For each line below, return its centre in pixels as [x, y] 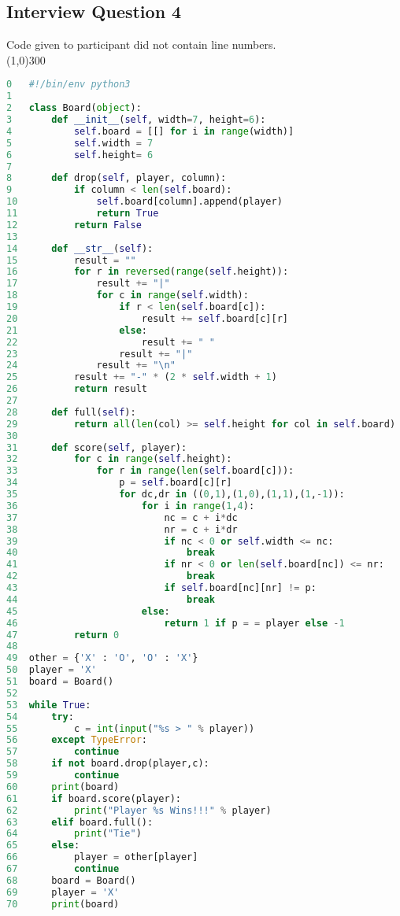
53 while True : [49, 705]
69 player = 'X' [63, 892]
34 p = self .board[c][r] [119, 483]
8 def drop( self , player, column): [117, 178]
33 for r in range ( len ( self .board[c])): [150, 471]
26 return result [77, 389]
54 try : [40, 717]
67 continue [63, 869]
